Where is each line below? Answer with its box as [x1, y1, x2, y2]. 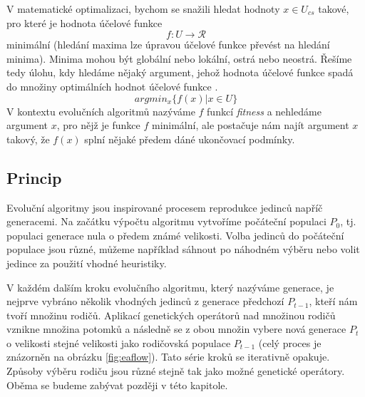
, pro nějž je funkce [56, 118, 140, 133]
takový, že [6, 131, 50, 146]
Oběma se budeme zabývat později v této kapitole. [6, 377, 228, 392]
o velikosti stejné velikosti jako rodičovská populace [6, 335, 231, 350]
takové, [318, 1, 349, 16]
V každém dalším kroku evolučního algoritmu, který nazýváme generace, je [6, 279, 334, 294]
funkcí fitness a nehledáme [207, 103, 322, 118]
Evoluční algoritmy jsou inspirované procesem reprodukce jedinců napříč [6, 200, 323, 215]
